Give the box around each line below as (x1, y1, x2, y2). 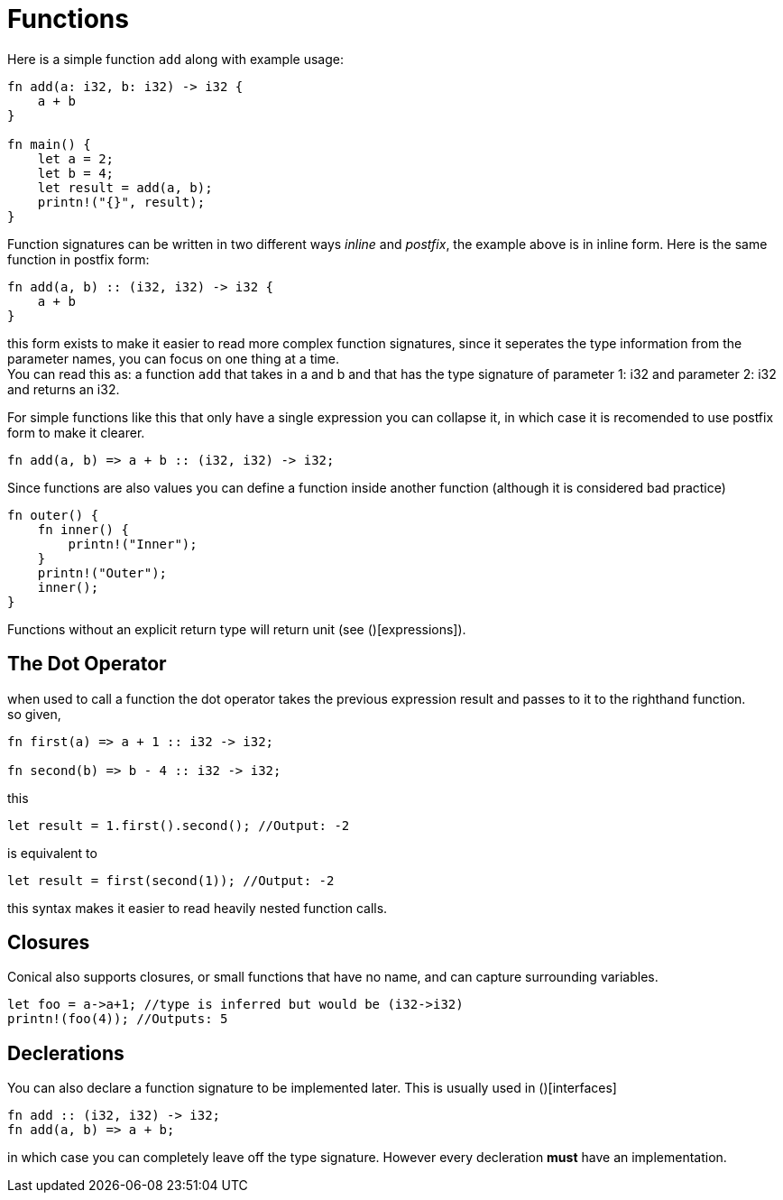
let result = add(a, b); (37, 180, 213, 195)
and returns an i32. (7, 381, 120, 397)
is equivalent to (7, 845, 97, 861)
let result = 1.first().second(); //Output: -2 (7, 817, 350, 833)
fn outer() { (7, 507, 99, 522)
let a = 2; (37, 151, 115, 166)
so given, (7, 706, 61, 722)
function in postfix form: (7, 251, 150, 267)
